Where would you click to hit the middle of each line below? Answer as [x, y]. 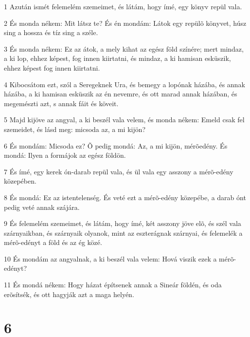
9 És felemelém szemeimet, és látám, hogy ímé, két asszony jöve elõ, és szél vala [123, 223]
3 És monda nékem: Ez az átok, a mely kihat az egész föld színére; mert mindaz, [124, 48]
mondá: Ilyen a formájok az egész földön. [65, 155]
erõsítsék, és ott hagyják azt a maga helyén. [69, 294]
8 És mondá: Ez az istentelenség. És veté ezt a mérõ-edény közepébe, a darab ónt [125, 197]
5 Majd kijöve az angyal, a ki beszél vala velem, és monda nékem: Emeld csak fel [124, 120]
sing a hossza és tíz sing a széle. [51, 32]
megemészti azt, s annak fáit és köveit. [61, 103]
